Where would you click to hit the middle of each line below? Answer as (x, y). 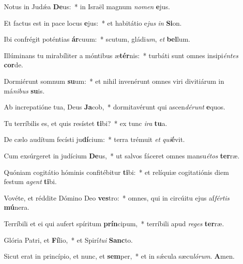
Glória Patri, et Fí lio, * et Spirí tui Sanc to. (68, 240)
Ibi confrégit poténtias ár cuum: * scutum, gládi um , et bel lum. (97, 39)
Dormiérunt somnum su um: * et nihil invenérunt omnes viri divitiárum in (114, 81)
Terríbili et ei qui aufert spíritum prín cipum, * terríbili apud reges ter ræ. (114, 223)
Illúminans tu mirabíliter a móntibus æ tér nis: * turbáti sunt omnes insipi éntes (121, 55)
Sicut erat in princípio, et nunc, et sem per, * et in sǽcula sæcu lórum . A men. (119, 256)
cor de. (14, 65)
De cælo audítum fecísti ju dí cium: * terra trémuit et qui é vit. (94, 139)
